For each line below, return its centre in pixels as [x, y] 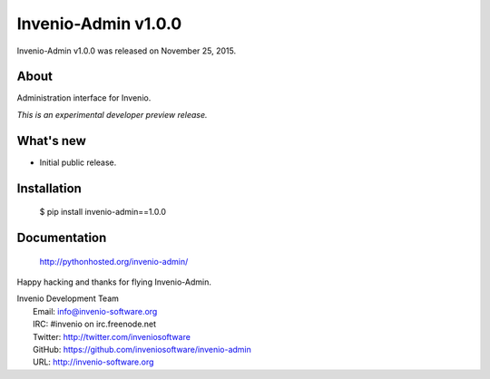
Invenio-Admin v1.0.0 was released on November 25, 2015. [127, 51]
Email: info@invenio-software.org [95, 311]
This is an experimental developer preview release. [112, 114]
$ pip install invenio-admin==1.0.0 [103, 212]
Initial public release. [78, 162]
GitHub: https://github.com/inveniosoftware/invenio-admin [142, 349]
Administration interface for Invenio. [84, 98]
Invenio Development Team [68, 298]
